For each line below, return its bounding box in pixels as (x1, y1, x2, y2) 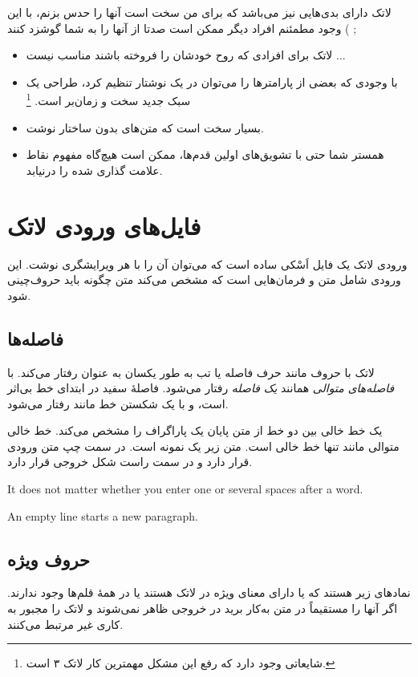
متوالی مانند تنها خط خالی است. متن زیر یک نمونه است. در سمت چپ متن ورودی (7, 437, 400, 454)
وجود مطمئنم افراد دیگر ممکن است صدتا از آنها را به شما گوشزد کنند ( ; (7, 19, 357, 36)
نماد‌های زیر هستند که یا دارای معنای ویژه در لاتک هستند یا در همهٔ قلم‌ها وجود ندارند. (7, 584, 411, 601)
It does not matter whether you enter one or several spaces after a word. (7, 480, 363, 497)
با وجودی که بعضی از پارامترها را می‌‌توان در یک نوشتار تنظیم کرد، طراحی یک (26, 73, 398, 90)
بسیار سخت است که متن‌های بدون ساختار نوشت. (26, 119, 264, 136)
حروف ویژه (7, 546, 91, 571)
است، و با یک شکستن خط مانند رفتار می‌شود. (7, 395, 229, 411)
